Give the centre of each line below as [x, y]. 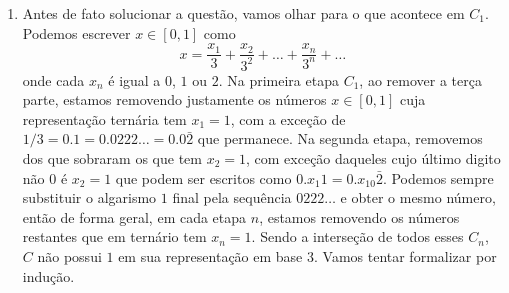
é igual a [134, 79]
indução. [48, 275]
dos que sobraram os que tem [112, 157]
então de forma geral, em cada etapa [134, 216]
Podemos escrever [76, 32]
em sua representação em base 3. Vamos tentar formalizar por [307, 255]
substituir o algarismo [89, 197]
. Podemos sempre [438, 177]
